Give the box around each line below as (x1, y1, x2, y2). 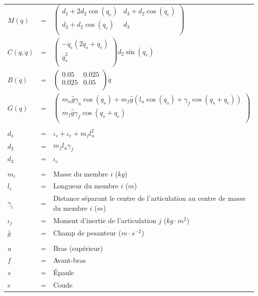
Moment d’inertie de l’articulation (53, 215, 156, 226)
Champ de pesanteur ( (53, 228, 122, 238)
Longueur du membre (53, 180, 119, 191)
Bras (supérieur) (53, 242, 103, 253)
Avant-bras (53, 255, 86, 265)
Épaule (53, 267, 74, 278)
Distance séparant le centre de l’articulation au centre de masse (53, 193, 246, 203)
